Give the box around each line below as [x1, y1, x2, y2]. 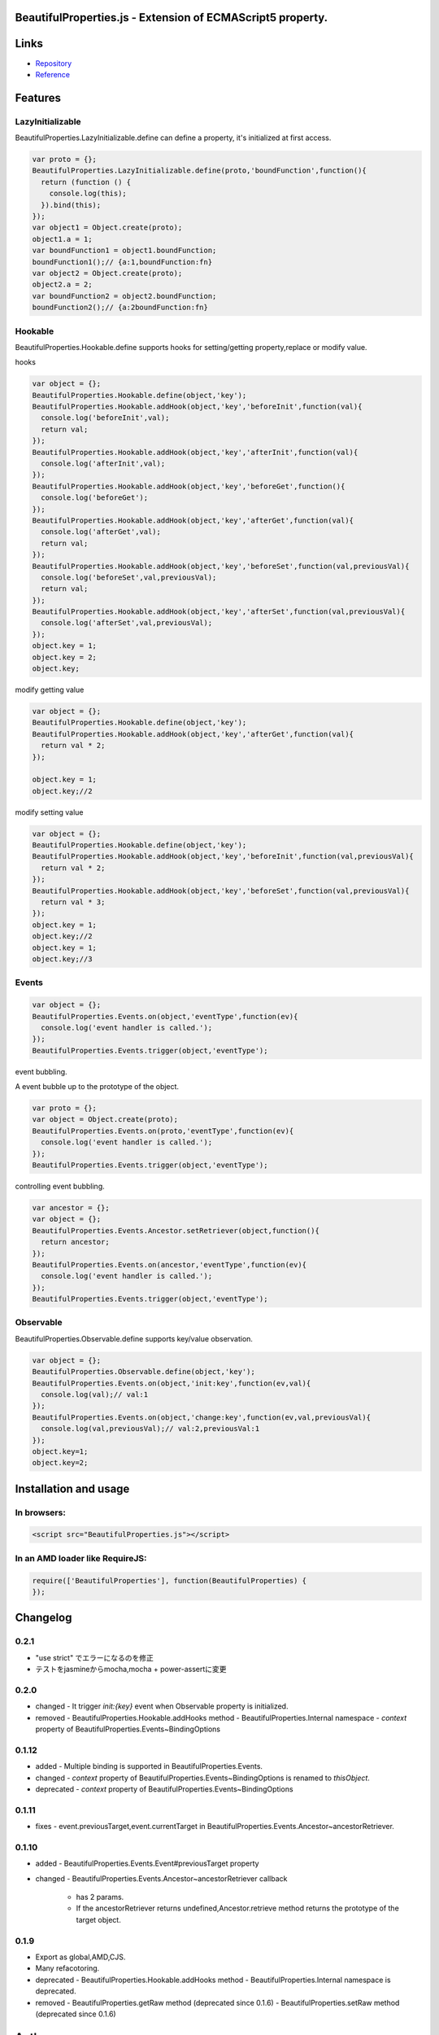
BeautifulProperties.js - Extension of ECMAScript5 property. [15, 11, 328, 24]
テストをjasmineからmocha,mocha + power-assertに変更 [35, 1665, 227, 1674]
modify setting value [15, 807, 84, 817]
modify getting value [15, 685, 85, 694]
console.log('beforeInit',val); [41, 414, 170, 422]
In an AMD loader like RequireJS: [15, 1552, 147, 1564]
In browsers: [15, 1507, 67, 1518]
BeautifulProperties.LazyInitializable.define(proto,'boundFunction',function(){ [32, 166, 367, 175]
